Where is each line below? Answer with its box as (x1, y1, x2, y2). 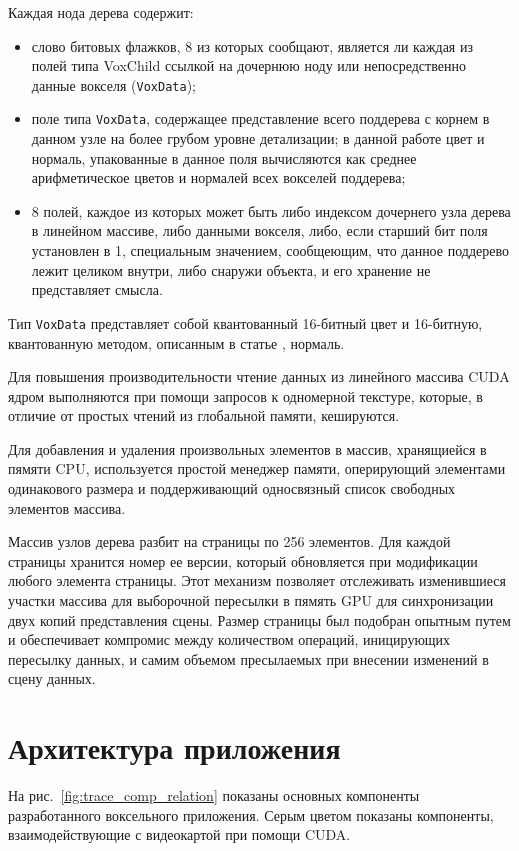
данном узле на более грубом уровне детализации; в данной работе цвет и (31, 128, 485, 149)
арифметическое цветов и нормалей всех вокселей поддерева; (31, 167, 406, 188)
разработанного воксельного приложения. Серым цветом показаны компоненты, (8, 804, 494, 825)
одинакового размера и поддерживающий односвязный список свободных (8, 478, 456, 499)
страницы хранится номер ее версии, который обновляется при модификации (8, 550, 478, 571)
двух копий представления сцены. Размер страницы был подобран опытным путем (8, 609, 511, 630)
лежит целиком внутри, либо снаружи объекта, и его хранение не (31, 259, 431, 280)
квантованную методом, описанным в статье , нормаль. (8, 332, 345, 353)
